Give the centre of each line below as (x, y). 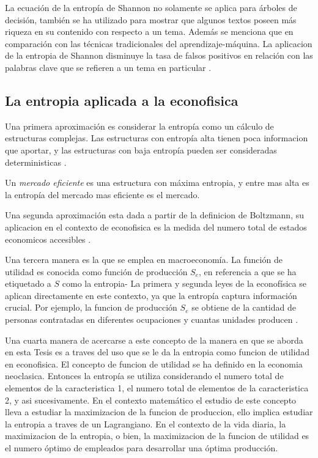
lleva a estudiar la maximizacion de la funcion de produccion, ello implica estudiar (159, 412)
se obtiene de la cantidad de (244, 307)
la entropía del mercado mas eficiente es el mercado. (102, 194)
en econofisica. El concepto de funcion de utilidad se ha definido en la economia (154, 364)
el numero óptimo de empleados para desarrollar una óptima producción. (142, 448)
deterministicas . (36, 162)
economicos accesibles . (48, 239)
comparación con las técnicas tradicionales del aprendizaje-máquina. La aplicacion (159, 43)
